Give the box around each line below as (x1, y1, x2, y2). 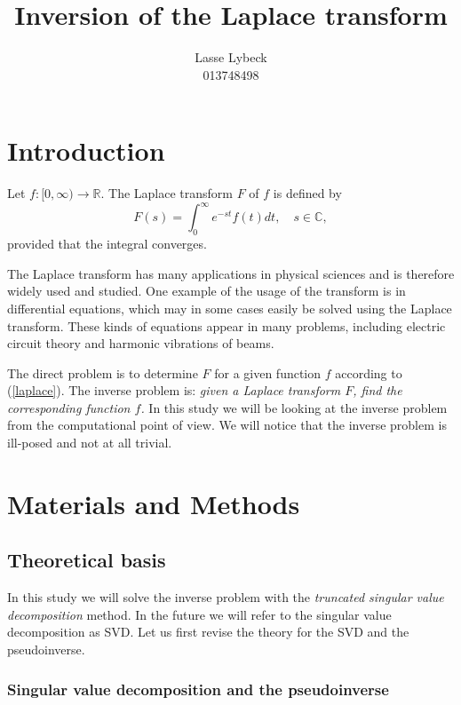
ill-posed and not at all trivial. (7, 433, 172, 452)
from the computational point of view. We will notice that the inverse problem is (7, 416, 447, 434)
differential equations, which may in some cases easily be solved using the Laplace (7, 298, 452, 317)
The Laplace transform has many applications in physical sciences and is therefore (7, 264, 455, 282)
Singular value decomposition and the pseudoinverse (7, 677, 389, 700)
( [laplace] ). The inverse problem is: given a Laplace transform (7, 381, 341, 400)
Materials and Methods (7, 485, 300, 521)
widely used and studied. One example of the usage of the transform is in (7, 281, 406, 300)
